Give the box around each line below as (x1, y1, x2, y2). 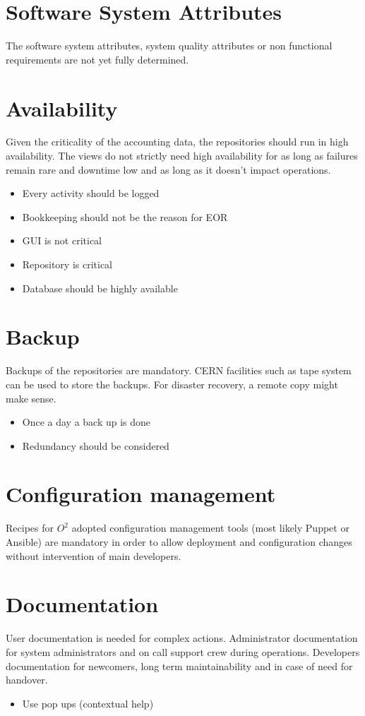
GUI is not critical (22, 233, 102, 248)
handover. (6, 672, 48, 687)
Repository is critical (22, 257, 113, 271)
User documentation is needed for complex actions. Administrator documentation (6, 631, 358, 645)
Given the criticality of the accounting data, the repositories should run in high (6, 134, 349, 149)
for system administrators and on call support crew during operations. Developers (6, 644, 360, 659)
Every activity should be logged (22, 186, 160, 201)
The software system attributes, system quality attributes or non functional (6, 38, 333, 53)
